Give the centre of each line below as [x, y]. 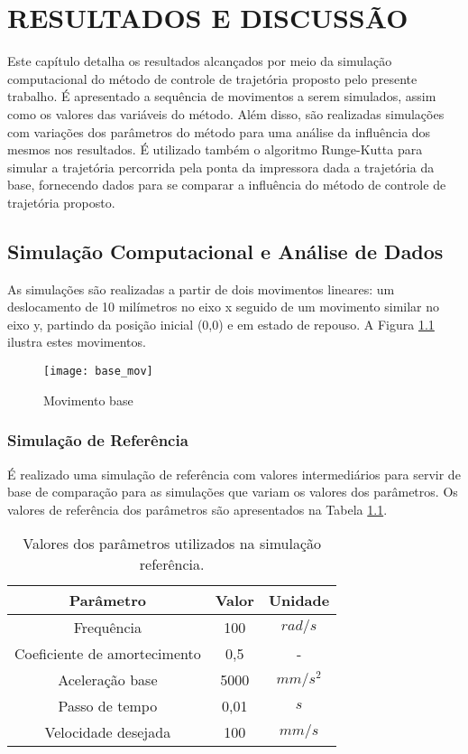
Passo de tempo [108, 706]
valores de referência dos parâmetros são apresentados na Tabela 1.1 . [197, 509]
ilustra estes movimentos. [77, 342]
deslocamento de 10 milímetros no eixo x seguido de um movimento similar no [224, 307]
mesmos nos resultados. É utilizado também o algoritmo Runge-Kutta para [215, 149]
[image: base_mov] [98, 372]
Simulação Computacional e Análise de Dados [225, 251]
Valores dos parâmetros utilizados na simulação [172, 544]
